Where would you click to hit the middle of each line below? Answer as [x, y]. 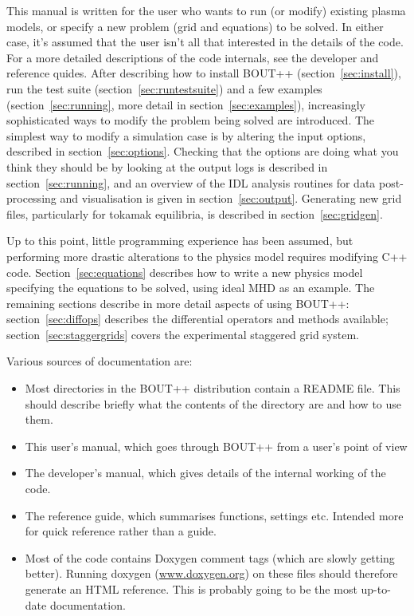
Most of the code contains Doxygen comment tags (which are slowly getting [210, 557]
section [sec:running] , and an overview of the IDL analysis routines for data [191, 182]
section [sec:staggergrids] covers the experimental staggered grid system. [183, 334]
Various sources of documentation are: [100, 361]
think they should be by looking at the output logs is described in [167, 166]
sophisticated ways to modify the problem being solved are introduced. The [191, 120]
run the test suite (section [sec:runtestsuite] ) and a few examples [164, 88]
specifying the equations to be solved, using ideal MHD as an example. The [191, 288]
